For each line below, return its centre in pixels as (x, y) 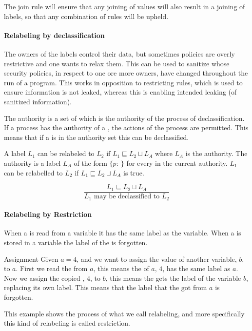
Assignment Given (31, 259)
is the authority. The (216, 153)
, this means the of (121, 268)
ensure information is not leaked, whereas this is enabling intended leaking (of (120, 92)
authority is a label (32, 163)
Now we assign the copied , (44, 278)
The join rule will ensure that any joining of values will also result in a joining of (125, 6)
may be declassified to (127, 197)
